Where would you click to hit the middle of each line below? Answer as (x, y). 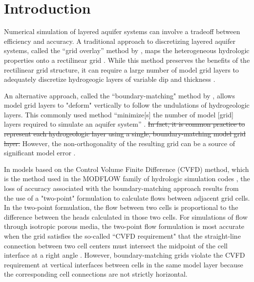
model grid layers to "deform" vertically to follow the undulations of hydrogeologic (127, 105)
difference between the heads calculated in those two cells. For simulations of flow (126, 216)
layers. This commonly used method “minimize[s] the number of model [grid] (119, 114)
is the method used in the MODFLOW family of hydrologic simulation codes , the (127, 179)
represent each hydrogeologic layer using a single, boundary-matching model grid (125, 134)
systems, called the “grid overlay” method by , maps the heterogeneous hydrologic (127, 50)
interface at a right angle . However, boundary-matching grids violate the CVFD (125, 255)
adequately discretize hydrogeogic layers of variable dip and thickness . (110, 79)
